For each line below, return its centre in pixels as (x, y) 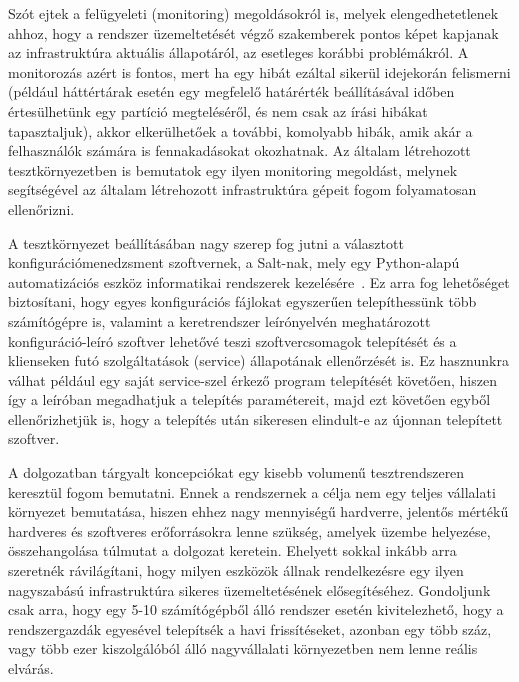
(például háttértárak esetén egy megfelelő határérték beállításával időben (231, 91)
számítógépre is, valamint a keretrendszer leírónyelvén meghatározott (219, 320)
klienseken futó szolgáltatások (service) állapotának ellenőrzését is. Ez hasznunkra (258, 360)
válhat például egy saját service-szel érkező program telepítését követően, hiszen (252, 379)
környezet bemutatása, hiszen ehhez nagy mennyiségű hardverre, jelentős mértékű (258, 511)
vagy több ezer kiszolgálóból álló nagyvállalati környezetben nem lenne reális (243, 648)
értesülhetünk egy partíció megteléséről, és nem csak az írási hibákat (218, 110)
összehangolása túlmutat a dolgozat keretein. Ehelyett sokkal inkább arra (232, 550)
